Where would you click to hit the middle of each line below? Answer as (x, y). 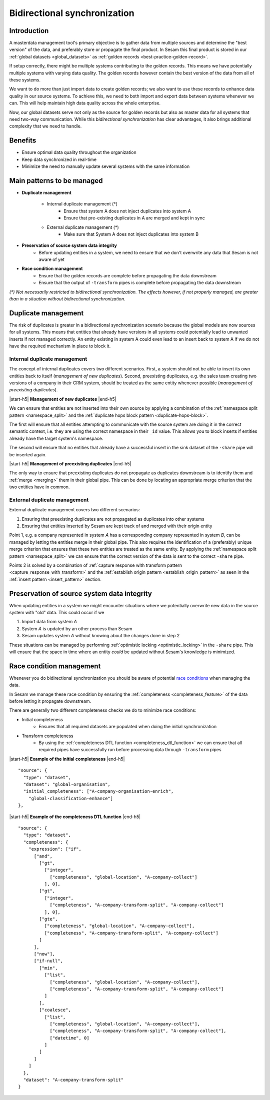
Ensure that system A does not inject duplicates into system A (127, 211)
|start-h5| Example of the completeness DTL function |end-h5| (75, 817)
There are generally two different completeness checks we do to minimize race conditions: (103, 710)
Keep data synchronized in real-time (59, 159)
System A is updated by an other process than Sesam (77, 628)
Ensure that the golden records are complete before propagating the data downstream (128, 275)
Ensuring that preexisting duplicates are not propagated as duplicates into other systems (113, 519)
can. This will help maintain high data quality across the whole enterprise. (85, 103)
